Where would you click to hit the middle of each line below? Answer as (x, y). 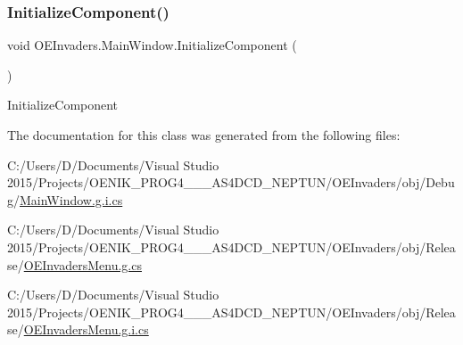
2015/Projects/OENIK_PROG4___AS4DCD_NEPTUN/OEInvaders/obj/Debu (231, 182)
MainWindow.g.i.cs (71, 199)
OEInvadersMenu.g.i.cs (86, 329)
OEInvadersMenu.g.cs (83, 264)
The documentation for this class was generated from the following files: (204, 135)
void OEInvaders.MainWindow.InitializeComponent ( (152, 45)
